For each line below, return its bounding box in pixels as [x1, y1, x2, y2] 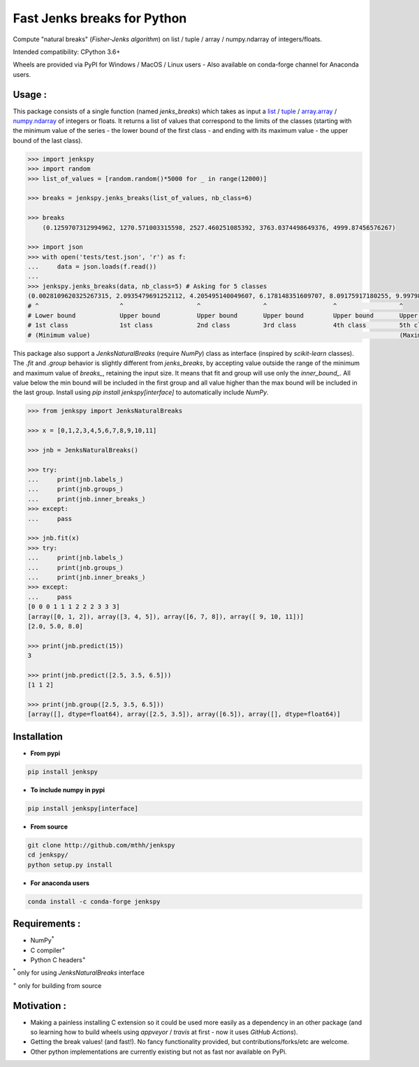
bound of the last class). [13, 136, 83, 145]
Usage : [13, 88, 47, 101]
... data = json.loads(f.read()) [27, 263, 157, 271]
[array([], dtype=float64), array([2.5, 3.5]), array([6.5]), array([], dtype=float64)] [27, 710, 341, 718]
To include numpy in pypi [30, 785, 105, 794]
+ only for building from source [13, 980, 102, 989]
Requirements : [13, 918, 81, 930]
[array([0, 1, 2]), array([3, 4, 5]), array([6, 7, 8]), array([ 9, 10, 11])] [27, 613, 304, 620]
